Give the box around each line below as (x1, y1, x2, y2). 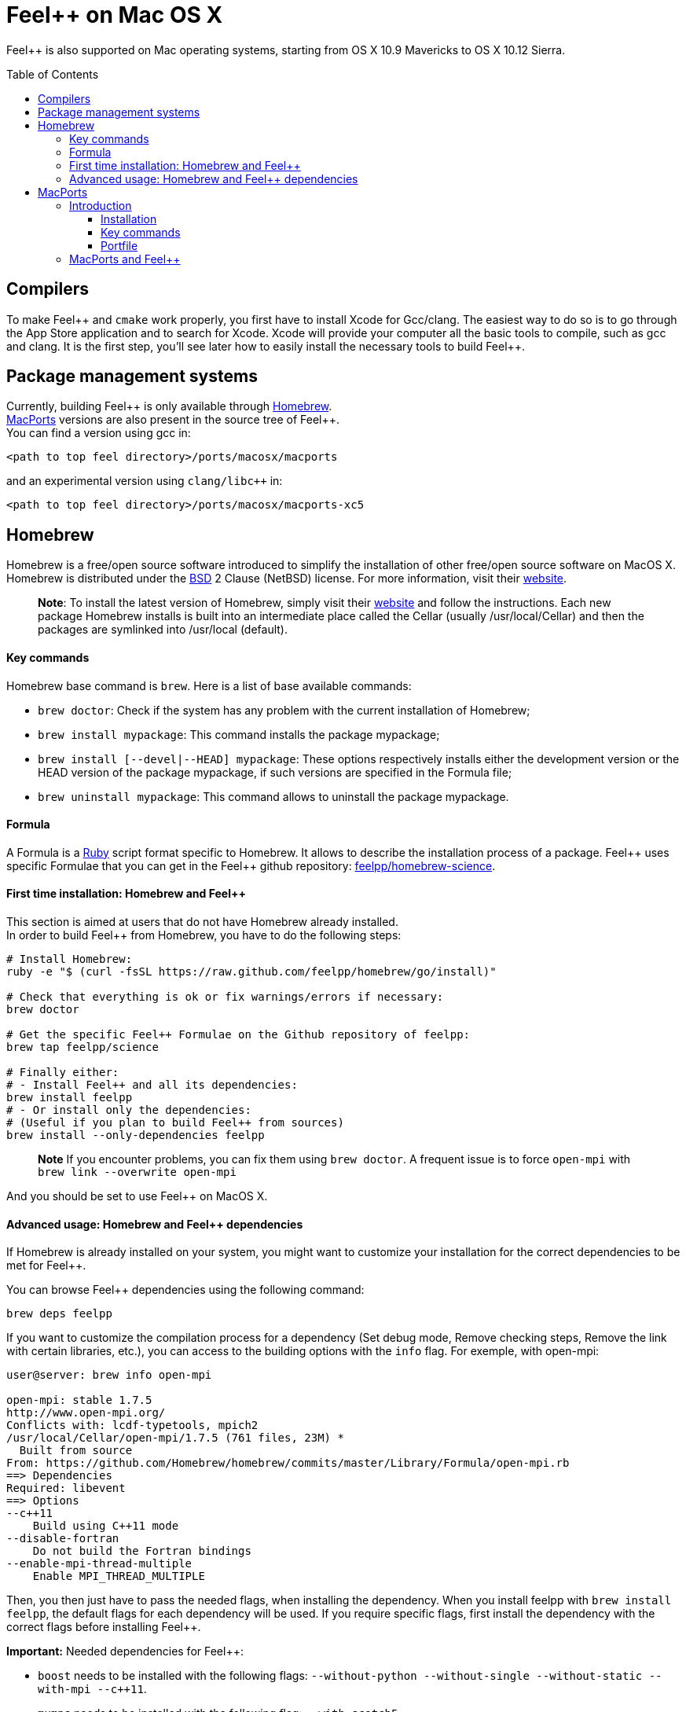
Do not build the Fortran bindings (32, 1545, 251, 1558)
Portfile (101, 238, 138, 252)
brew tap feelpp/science (6, 1040, 159, 1053)
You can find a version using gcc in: (6, 426, 191, 440)
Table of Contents (6, 67, 99, 81)
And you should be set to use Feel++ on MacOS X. (6, 1188, 268, 1203)
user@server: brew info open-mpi (6, 1368, 212, 1382)
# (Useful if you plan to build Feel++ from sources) (6, 1115, 344, 1129)
